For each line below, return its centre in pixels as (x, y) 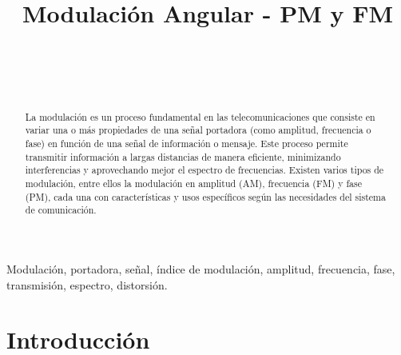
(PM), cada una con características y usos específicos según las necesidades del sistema (205, 196)
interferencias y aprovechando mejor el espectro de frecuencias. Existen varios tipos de (204, 170)
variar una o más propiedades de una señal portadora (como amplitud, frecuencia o (198, 130)
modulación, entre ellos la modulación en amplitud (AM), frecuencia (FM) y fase (193, 183)
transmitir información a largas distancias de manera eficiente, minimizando (183, 156)
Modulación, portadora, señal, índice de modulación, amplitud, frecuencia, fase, (201, 268)
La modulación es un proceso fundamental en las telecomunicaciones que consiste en (200, 116)
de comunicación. (61, 210)
